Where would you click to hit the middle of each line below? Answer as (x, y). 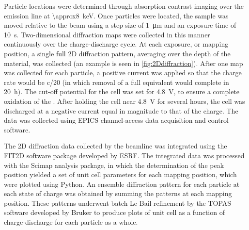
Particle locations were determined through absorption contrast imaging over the (124, 6)
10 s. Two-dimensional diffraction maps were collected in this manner (107, 34)
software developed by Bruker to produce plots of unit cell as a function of (114, 212)
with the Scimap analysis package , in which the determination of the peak (114, 165)
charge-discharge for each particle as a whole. (71, 222)
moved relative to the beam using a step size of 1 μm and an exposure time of (120, 25)
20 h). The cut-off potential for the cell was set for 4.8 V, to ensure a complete (122, 91)
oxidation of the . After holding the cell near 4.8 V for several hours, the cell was (124, 101)
